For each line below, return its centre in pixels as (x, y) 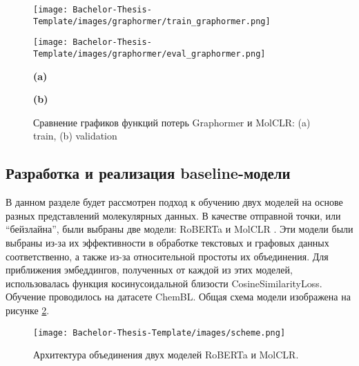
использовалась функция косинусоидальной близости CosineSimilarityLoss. (164, 283)
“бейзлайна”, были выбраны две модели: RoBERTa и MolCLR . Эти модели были (179, 229)
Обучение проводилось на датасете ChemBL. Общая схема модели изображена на (178, 297)
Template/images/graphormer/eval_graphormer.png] (149, 54)
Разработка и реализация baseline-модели (148, 173)
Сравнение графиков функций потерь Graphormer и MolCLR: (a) (172, 122)
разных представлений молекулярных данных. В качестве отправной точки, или (173, 215)
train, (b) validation (75, 136)
